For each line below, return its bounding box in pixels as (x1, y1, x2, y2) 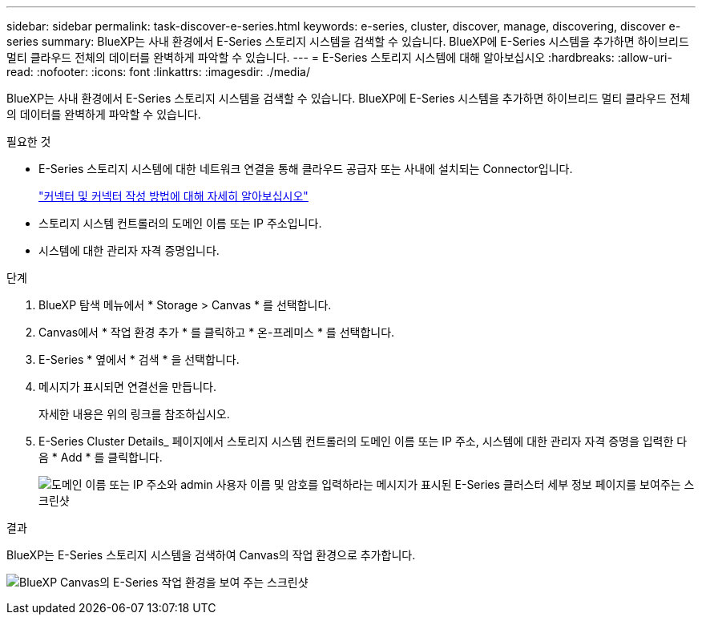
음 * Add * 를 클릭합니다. (38, 450, 163, 464)
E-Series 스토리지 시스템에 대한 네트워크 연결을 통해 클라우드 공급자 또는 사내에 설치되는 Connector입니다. (38, 162, 573, 175)
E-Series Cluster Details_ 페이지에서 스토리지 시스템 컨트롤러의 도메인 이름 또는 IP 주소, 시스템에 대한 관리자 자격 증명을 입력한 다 (38, 434, 688, 448)
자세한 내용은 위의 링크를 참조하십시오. (38, 407, 230, 421)
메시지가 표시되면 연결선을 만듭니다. (38, 380, 216, 393)
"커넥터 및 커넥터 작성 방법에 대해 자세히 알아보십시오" (38, 189, 309, 203)
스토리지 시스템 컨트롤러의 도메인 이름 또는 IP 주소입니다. (38, 216, 322, 230)
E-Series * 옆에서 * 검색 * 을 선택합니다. (38, 353, 240, 366)
